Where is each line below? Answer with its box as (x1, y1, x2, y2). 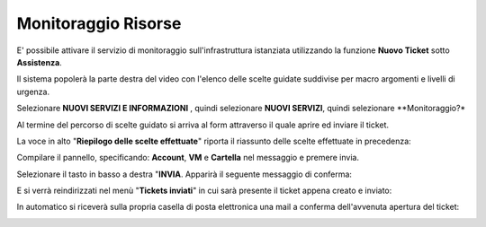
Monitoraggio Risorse (16, 13, 182, 33)
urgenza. (16, 86, 49, 97)
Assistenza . (16, 57, 62, 67)
